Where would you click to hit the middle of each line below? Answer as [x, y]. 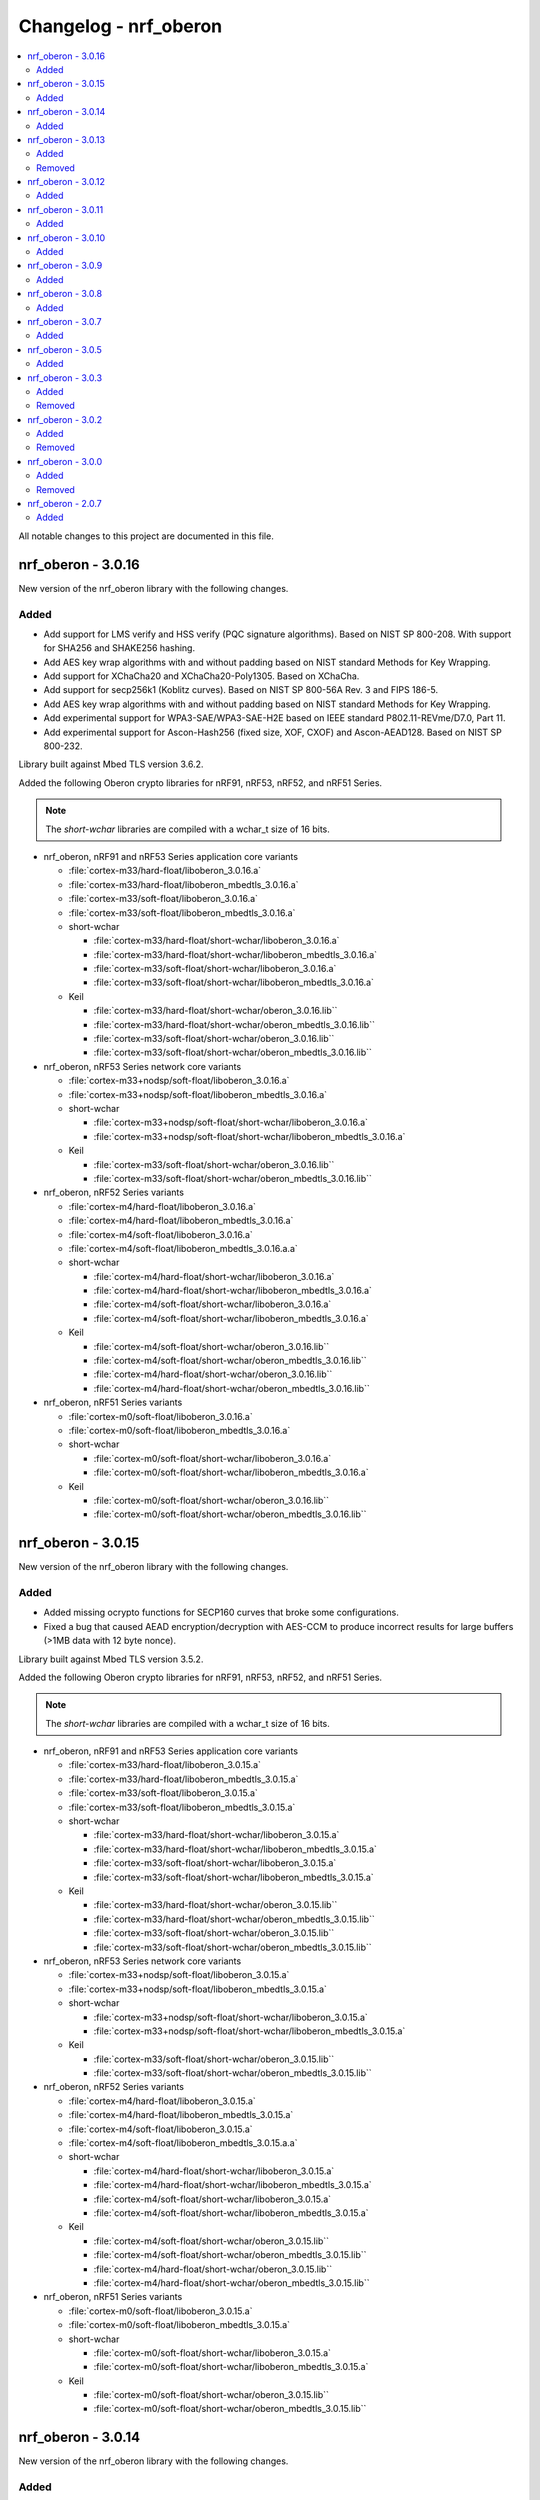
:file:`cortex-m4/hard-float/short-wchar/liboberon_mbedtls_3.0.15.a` [232, 2185]
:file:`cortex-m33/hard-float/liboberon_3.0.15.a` [165, 1765]
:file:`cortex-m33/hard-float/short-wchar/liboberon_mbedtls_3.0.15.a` [235, 1849]
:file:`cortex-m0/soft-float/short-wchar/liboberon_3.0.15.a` [212, 2352]
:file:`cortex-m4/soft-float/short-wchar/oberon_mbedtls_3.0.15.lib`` [230, 2255]
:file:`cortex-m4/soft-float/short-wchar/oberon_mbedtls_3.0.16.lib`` [230, 1361]
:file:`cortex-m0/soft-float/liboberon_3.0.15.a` [160, 2311]
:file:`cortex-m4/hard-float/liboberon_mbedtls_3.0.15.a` [181, 2115]
